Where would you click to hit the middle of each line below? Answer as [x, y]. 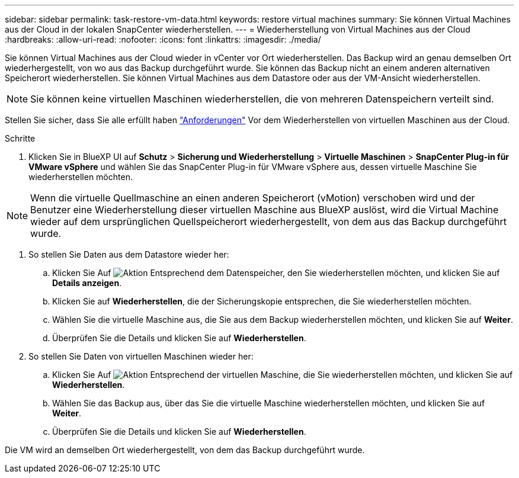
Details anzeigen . [87, 283]
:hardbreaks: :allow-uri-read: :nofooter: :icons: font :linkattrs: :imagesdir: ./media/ [163, 39]
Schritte [20, 138]
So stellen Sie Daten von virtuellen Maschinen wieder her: [141, 356]
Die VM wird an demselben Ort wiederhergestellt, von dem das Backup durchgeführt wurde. [185, 450]
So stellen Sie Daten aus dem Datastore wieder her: [129, 254]
